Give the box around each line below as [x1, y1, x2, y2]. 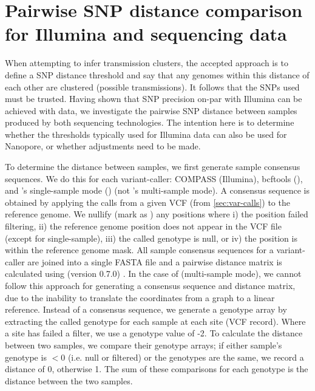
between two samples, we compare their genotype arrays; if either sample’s [5, 338, 282, 351]
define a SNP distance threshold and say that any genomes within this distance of [5, 68, 310, 81]
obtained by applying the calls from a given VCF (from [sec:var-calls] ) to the [5, 195, 290, 208]
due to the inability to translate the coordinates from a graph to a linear [5, 291, 275, 304]
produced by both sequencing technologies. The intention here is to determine [5, 116, 294, 129]
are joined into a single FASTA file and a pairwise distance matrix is [27, 255, 282, 268]
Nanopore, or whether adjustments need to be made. [5, 140, 201, 152]
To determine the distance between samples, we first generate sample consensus [5, 160, 300, 173]
